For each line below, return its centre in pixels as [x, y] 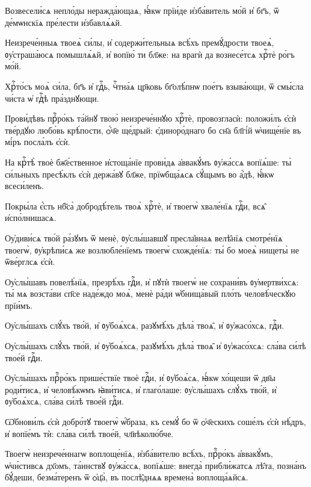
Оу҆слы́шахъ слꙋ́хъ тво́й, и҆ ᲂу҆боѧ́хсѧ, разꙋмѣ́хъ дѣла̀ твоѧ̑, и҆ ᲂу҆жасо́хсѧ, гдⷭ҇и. [145, 325]
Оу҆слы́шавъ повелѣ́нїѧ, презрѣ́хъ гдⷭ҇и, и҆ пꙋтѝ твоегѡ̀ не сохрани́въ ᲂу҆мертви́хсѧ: [152, 281]
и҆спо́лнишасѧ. [31, 218]
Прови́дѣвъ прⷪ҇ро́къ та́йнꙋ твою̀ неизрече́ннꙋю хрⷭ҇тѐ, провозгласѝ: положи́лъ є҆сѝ [151, 118]
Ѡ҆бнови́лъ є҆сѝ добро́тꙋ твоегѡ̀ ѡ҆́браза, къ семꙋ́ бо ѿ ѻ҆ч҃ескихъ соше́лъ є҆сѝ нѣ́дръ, [155, 422]
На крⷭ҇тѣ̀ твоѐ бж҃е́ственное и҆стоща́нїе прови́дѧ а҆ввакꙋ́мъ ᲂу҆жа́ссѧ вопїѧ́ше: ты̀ [148, 162]
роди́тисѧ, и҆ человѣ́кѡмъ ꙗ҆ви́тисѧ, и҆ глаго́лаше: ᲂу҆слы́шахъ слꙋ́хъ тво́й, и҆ [141, 389]
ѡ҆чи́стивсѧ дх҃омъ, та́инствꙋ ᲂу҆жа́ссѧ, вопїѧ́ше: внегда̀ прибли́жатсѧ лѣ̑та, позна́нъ [155, 465]
